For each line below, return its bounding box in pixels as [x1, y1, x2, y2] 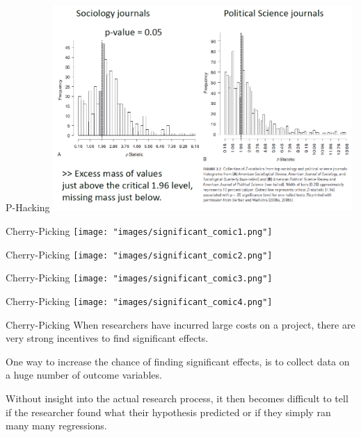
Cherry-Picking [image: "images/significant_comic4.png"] [6, 293, 273, 308]
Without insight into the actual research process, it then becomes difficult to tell [6, 390, 348, 405]
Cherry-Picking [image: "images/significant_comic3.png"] [6, 270, 273, 285]
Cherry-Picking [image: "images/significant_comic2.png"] [6, 247, 273, 261]
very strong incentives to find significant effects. [6, 331, 209, 345]
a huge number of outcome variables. [6, 368, 162, 382]
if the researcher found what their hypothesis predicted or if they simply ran [6, 404, 331, 419]
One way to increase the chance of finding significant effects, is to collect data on [6, 354, 350, 368]
